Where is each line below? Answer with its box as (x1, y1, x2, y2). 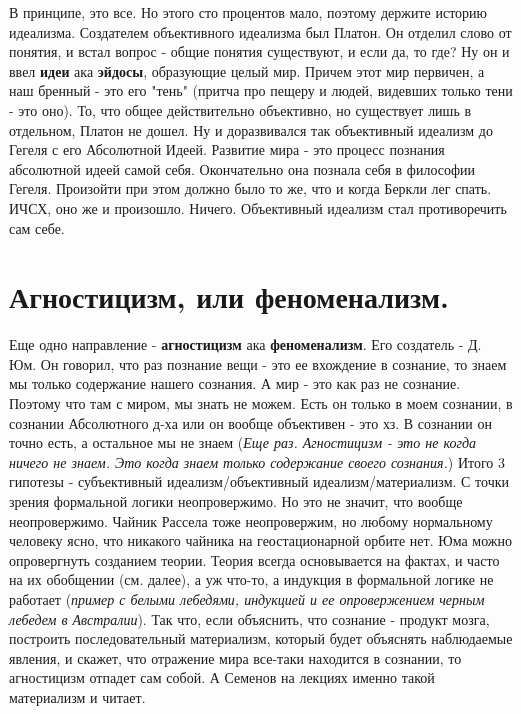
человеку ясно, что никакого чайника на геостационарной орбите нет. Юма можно (9, 530, 512, 551)
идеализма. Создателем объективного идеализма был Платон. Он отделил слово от (9, 21, 512, 42)
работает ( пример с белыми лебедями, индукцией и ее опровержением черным (9, 588, 485, 609)
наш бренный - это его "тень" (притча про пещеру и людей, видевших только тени (9, 80, 513, 101)
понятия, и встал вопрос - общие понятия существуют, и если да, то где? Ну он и (9, 41, 510, 62)
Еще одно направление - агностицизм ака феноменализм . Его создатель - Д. (9, 334, 482, 355)
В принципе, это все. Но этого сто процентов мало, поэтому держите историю (9, 2, 488, 22)
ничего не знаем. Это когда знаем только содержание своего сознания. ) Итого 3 (9, 451, 506, 472)
